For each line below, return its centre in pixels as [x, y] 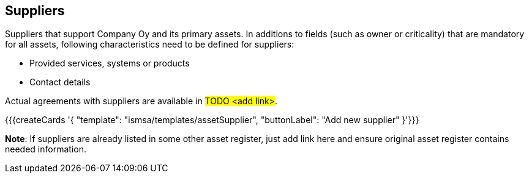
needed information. [46, 149]
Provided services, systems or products [110, 63]
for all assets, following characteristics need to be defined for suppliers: [150, 44]
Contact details [60, 82]
